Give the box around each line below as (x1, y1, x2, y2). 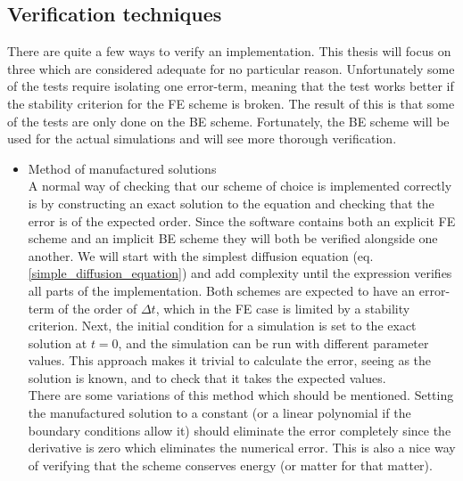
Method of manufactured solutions (28, 159, 217, 177)
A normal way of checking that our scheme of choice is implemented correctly (28, 176, 452, 195)
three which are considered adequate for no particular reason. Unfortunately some (7, 59, 455, 77)
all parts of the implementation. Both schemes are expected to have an (28, 281, 416, 299)
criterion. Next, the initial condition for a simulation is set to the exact (28, 316, 417, 335)
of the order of (58, 298, 137, 317)
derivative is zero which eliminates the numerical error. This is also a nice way (28, 438, 456, 457)
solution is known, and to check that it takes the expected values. (28, 368, 386, 387)
